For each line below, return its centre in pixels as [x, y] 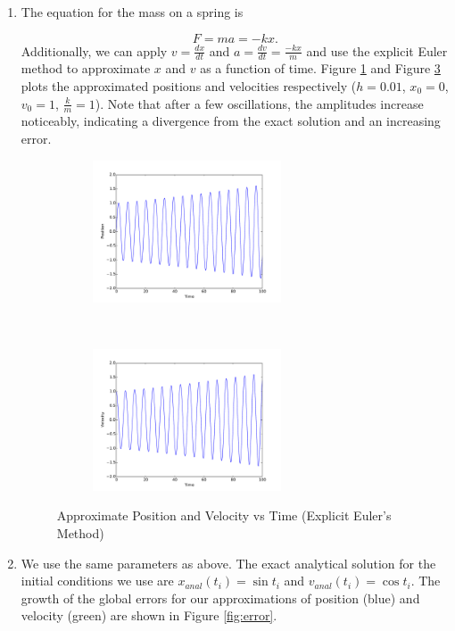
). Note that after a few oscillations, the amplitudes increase [259, 103]
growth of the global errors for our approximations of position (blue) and [220, 598]
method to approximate [86, 68]
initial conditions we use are [97, 581]
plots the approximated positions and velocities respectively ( [189, 86]
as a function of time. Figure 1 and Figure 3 [320, 68]
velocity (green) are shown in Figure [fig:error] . [149, 615]
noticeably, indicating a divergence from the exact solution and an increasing [231, 121]
